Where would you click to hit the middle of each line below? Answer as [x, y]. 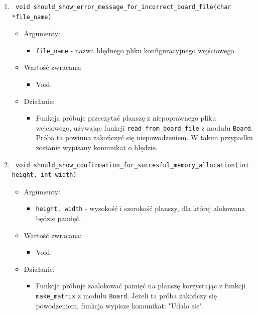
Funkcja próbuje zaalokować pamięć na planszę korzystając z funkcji [141, 286]
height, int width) [44, 175]
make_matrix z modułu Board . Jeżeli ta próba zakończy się [126, 296]
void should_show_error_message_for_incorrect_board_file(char [123, 7]
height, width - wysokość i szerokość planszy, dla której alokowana [141, 208]
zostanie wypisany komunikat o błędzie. [97, 147]
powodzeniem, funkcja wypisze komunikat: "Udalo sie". [120, 305]
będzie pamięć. [58, 218]
